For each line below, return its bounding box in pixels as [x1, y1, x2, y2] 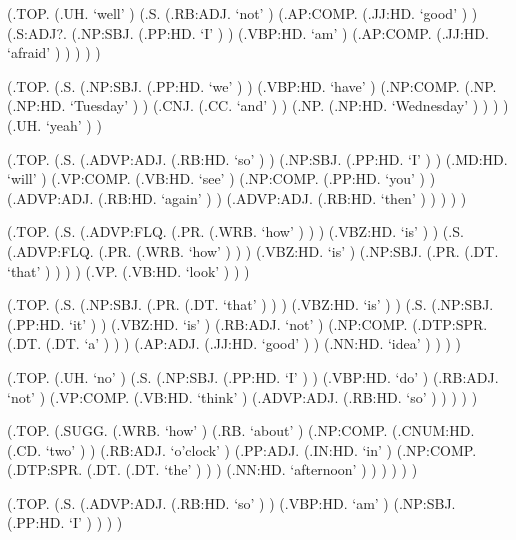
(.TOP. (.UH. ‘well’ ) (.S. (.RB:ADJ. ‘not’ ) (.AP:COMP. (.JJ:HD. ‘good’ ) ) [7, 3, 478, 23]
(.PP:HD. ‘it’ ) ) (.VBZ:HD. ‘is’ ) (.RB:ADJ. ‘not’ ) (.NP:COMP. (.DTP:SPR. [7, 313, 488, 334]
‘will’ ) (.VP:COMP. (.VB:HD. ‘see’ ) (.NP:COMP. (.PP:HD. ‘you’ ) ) [7, 168, 436, 189]
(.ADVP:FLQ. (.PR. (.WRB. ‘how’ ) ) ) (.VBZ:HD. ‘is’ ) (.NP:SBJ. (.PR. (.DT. [7, 240, 499, 261]
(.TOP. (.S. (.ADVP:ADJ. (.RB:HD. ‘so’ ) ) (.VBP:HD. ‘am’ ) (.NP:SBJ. [7, 492, 456, 513]
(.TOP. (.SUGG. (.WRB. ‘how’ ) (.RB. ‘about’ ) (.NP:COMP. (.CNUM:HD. [7, 420, 475, 441]
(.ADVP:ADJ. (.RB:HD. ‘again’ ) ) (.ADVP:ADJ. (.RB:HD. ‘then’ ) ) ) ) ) [7, 187, 467, 208]
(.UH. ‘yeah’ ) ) [7, 114, 102, 135]
